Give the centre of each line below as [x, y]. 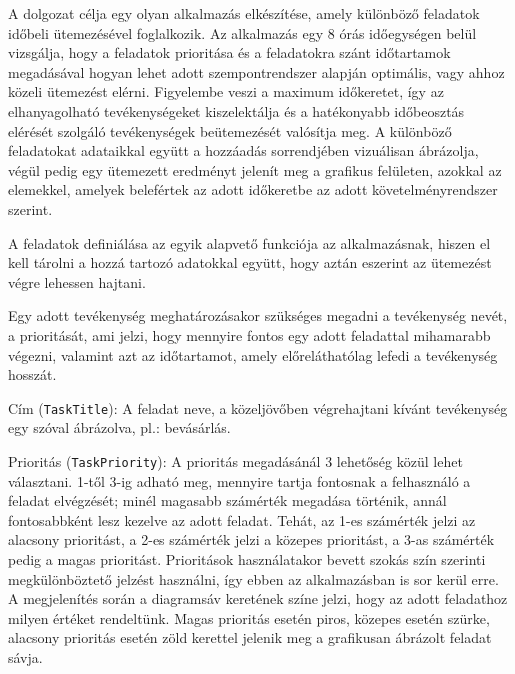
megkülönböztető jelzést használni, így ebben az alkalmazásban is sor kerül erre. [253, 578]
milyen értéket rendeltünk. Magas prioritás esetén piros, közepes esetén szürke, [249, 617]
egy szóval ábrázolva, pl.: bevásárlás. [119, 427]
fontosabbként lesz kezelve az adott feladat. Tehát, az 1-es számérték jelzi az [242, 519]
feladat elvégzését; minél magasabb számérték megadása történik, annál [227, 500]
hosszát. [32, 374]
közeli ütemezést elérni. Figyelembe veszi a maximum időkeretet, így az [226, 91]
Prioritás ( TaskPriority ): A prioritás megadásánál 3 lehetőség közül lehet [235, 460]
